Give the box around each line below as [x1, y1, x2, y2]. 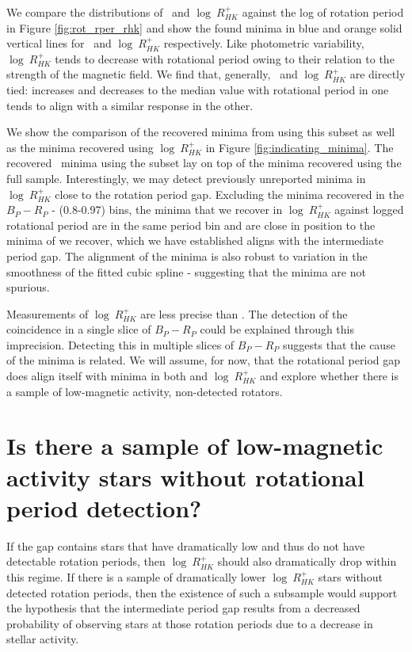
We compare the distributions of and [6, 4, 190, 20]
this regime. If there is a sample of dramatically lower [6, 568, 266, 585]
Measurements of [6, 305, 89, 322]
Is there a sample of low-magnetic [6, 429, 383, 462]
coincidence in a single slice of [6, 321, 151, 337]
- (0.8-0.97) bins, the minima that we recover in [51, 201, 283, 218]
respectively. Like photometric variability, [163, 35, 364, 51]
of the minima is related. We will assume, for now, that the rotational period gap [6, 352, 401, 368]
